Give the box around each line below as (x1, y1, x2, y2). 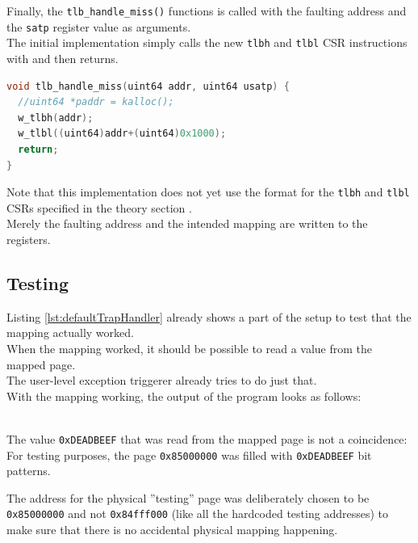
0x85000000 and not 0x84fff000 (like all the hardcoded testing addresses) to (6, 505, 388, 522)
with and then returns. (6, 49, 119, 66)
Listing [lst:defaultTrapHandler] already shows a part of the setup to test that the (6, 308, 412, 325)
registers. (6, 230, 51, 247)
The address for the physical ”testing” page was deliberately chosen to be (6, 489, 370, 506)
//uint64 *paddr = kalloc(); (18, 96, 174, 108)
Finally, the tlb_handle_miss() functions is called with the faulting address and (6, 2, 407, 19)
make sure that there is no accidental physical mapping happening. (6, 521, 338, 538)
